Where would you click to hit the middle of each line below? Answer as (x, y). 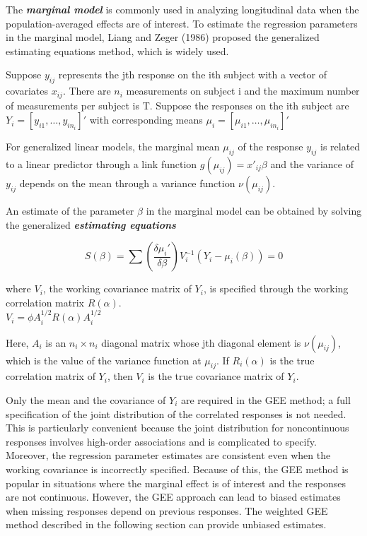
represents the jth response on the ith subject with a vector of (192, 75)
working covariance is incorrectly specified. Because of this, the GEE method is (177, 469)
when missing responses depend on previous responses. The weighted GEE (167, 510)
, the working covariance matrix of (117, 288)
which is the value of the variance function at (104, 360)
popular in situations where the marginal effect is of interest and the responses (176, 483)
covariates (27, 91)
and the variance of (312, 164)
